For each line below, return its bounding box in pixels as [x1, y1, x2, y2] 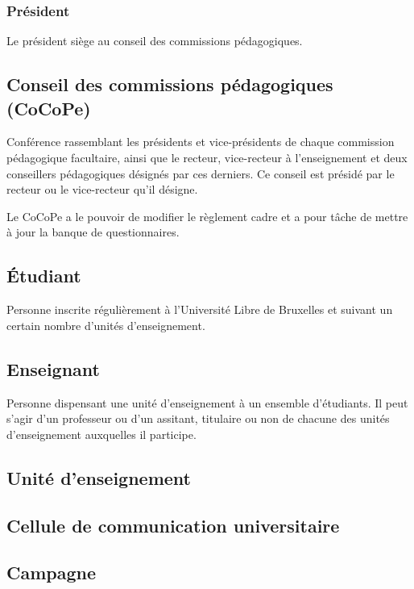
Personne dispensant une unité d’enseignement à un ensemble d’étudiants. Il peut [6, 394, 408, 411]
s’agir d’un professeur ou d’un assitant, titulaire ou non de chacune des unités [6, 410, 390, 427]
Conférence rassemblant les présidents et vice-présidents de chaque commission [6, 133, 395, 150]
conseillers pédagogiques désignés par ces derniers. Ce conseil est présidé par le [6, 165, 395, 182]
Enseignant [6, 356, 100, 381]
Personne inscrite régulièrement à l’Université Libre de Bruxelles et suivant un [6, 301, 393, 318]
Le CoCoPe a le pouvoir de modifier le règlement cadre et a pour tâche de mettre [6, 207, 408, 224]
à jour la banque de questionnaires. [6, 223, 180, 240]
